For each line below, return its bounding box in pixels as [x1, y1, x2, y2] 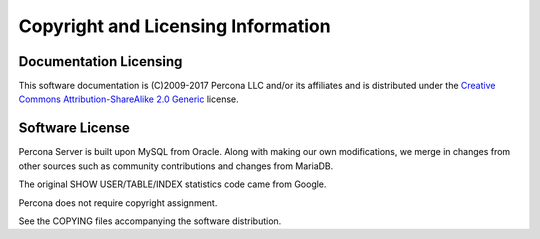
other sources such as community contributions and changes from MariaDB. [18, 160, 334, 172]
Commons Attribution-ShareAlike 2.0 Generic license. [18, 93, 239, 105]
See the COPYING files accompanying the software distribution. [18, 215, 282, 227]
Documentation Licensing [18, 53, 183, 70]
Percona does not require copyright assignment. [18, 196, 218, 209]
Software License [18, 120, 130, 137]
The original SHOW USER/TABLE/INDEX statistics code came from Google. [18, 178, 327, 190]
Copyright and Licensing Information [18, 15, 331, 37]
